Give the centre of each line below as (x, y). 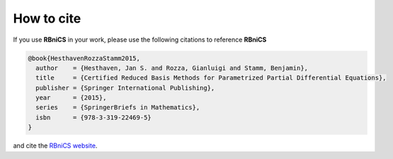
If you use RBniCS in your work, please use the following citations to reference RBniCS (140, 40)
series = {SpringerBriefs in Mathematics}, (118, 107)
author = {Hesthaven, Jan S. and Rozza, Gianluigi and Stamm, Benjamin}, (172, 68)
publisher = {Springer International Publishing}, (125, 88)
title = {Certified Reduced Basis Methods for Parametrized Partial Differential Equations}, (211, 78)
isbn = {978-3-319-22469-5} (93, 117)
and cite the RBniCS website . (55, 146)
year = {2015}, (71, 98)
